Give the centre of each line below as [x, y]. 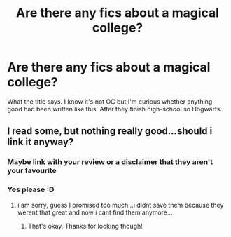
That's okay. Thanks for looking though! [85, 226]
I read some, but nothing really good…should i [110, 131]
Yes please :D [31, 189]
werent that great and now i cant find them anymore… [95, 212]
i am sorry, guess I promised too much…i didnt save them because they [120, 205]
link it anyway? [41, 142]
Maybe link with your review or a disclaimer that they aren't [110, 162]
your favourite [32, 171]
